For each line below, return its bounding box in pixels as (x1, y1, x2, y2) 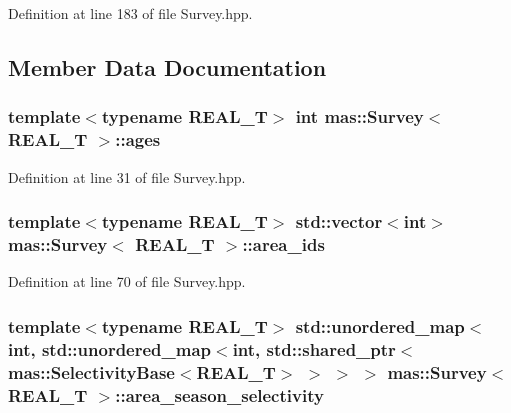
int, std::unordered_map (8, 336, 212, 361)
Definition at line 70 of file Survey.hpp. (8, 271, 246, 292)
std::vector (295, 209, 383, 234)
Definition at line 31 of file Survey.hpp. (8, 166, 246, 187)
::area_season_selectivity (115, 382, 324, 407)
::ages (115, 127, 161, 152)
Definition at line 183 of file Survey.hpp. (8, 3, 253, 23)
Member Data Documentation (8, 51, 327, 82)
